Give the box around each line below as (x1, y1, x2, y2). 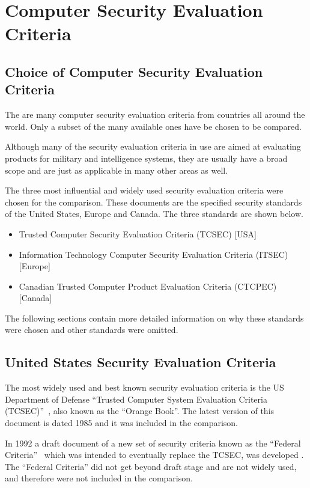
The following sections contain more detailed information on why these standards (5, 311, 304, 324)
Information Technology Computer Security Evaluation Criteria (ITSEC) (19, 248, 288, 260)
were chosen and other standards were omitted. (5, 323, 178, 336)
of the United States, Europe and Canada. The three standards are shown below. (5, 207, 303, 220)
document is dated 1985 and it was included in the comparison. (5, 416, 238, 429)
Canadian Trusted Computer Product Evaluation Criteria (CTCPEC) (19, 279, 277, 292)
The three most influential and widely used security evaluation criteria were (5, 184, 284, 197)
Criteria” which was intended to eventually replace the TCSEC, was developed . (5, 448, 304, 461)
